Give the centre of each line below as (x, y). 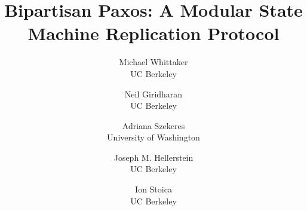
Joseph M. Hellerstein (153, 157)
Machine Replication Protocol (153, 33)
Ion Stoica (153, 189)
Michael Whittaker (153, 62)
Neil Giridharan (153, 94)
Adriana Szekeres (153, 125)
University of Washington (153, 137)
